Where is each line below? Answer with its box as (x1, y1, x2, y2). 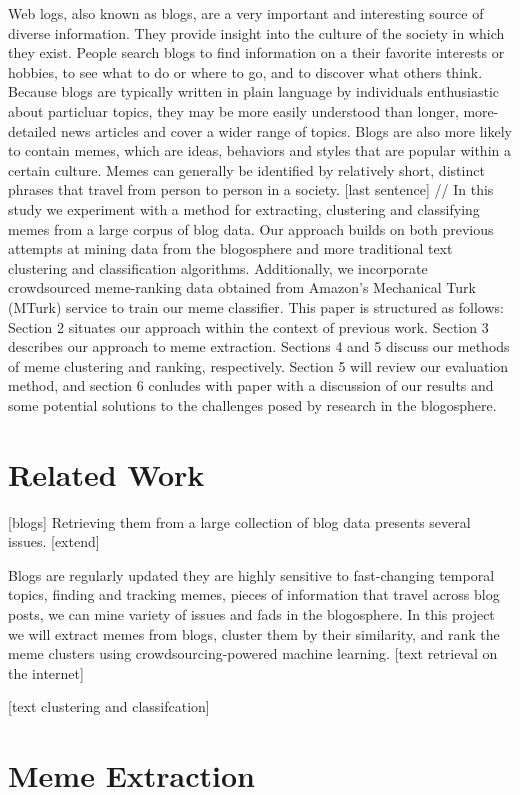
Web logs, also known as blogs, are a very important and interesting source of (8, 3, 484, 23)
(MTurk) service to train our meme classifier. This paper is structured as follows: (8, 296, 504, 317)
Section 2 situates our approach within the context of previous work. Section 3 (8, 316, 489, 337)
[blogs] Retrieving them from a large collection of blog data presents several (8, 511, 471, 532)
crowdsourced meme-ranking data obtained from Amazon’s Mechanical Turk (8, 277, 476, 298)
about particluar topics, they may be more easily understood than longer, (8, 100, 459, 121)
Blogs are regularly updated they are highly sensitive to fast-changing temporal (8, 564, 495, 585)
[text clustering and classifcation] (8, 696, 210, 717)
